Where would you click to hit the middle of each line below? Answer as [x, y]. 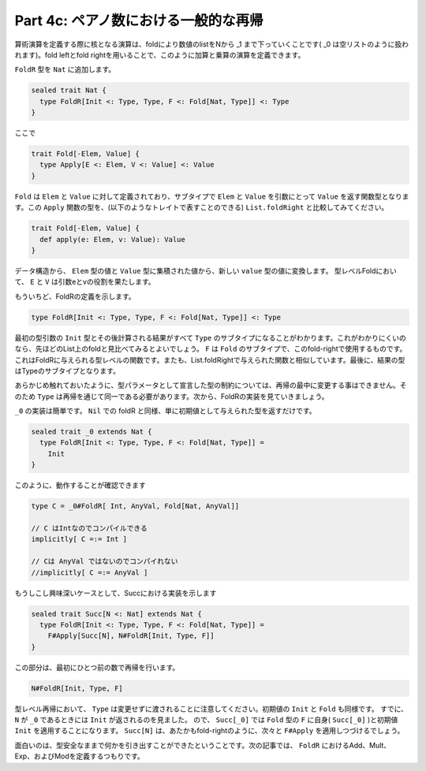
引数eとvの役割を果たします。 [106, 282]
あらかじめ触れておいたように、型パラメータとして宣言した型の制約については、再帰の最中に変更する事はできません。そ [211, 385]
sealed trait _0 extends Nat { [92, 432]
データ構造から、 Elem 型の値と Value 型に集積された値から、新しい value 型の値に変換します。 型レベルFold [195, 270]
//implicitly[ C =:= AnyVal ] [90, 572]
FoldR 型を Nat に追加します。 [65, 69]
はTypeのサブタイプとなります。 [67, 371]
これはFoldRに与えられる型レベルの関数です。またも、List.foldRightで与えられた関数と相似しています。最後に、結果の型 [210, 359]
